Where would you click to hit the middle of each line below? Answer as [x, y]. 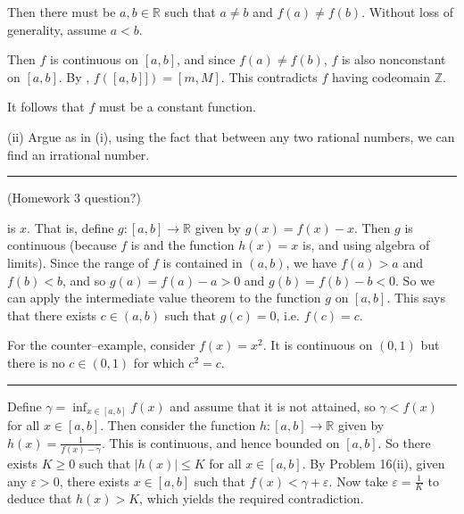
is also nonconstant [394, 59]
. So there [404, 442]
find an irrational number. [79, 154]
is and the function [182, 245]
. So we [415, 280]
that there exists [52, 315]
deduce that [40, 498]
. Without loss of [407, 12]
